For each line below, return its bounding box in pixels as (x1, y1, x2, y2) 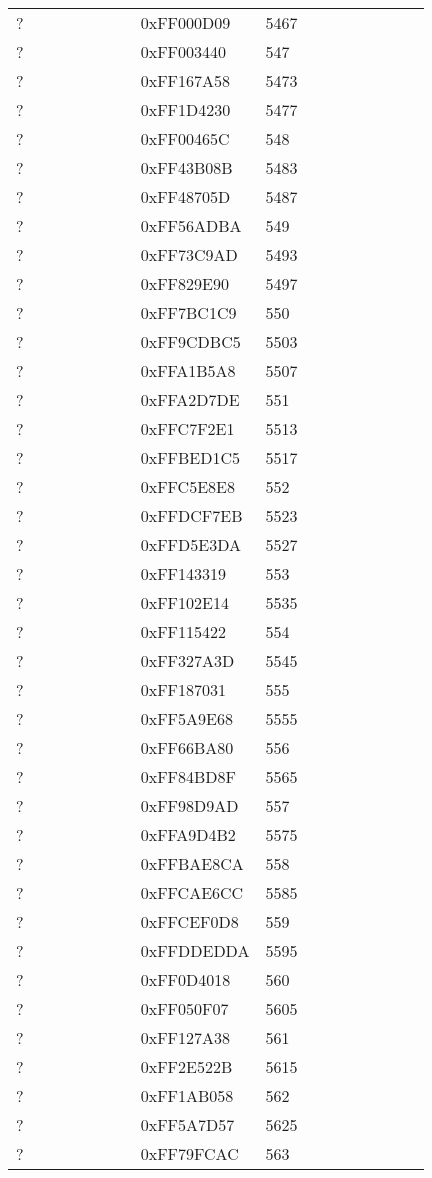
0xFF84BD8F (140, 765, 237, 788)
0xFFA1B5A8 (140, 359, 236, 382)
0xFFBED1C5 (140, 446, 241, 469)
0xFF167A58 (140, 69, 231, 92)
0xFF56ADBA (140, 214, 242, 237)
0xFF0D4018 (140, 968, 231, 991)
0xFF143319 (140, 562, 227, 585)
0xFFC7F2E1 (140, 417, 235, 440)
